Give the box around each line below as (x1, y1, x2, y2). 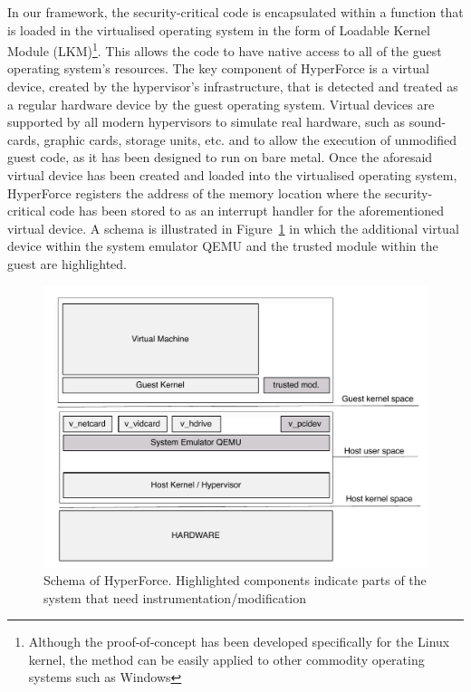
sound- (409, 112, 447, 131)
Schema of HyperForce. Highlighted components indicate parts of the (43, 571, 427, 590)
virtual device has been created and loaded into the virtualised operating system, (7, 166, 457, 184)
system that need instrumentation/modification (43, 588, 307, 607)
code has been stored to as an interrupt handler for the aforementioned (49, 201, 444, 220)
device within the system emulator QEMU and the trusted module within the (7, 236, 438, 255)
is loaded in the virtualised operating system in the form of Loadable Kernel (7, 20, 430, 39)
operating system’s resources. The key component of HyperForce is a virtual (7, 59, 429, 78)
